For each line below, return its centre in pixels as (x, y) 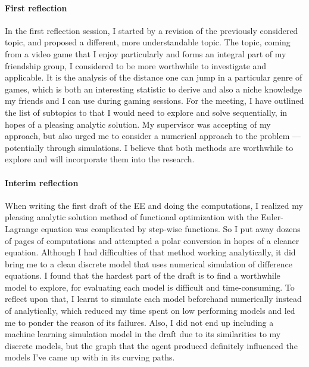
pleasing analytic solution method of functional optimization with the (132, 217)
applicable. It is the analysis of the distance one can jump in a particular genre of (154, 77)
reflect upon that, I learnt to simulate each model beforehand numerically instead (153, 299)
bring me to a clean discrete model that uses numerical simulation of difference (149, 263)
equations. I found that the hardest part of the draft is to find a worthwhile (143, 275)
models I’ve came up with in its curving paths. (90, 357)
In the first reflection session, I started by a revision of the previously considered (152, 30)
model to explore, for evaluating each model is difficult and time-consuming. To (150, 287)
